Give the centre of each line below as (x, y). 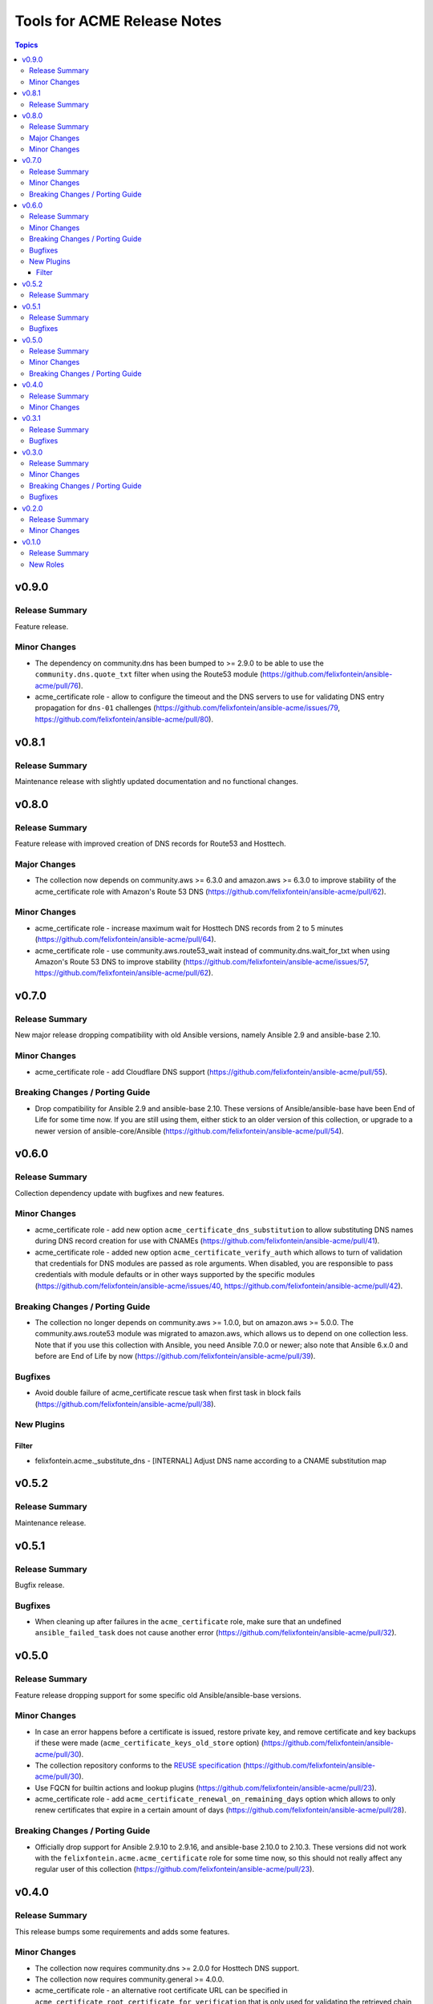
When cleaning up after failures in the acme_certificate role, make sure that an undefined (188, 1622)
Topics (26, 45)
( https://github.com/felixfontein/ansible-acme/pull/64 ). (125, 939)
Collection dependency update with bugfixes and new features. (119, 1193)
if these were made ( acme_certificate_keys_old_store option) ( (150, 1743)
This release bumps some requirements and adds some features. (122, 1931)
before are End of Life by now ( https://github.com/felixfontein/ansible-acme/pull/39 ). (175, 1356)
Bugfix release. (40, 1585)
